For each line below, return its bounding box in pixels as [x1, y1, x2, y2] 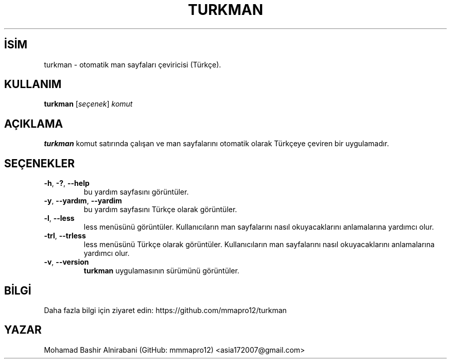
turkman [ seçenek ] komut [44, 99, 133, 109]
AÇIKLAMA [4, 117, 63, 130]
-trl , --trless [44, 231, 86, 240]
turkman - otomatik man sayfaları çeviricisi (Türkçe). [44, 60, 221, 69]
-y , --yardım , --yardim [44, 196, 122, 205]
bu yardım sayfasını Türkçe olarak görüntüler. [83, 205, 237, 214]
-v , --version [44, 257, 89, 267]
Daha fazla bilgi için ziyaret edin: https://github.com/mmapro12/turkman [44, 305, 287, 315]
